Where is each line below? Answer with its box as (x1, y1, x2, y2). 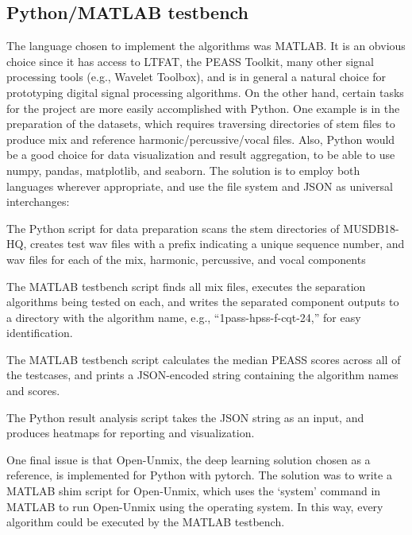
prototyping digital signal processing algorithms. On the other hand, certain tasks (6, 83, 404, 100)
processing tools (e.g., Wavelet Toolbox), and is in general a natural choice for (6, 68, 387, 85)
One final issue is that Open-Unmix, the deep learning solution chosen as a (6, 451, 371, 467)
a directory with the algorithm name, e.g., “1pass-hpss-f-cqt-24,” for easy (6, 308, 361, 325)
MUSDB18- (343, 219, 399, 236)
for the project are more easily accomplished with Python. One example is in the (6, 99, 400, 116)
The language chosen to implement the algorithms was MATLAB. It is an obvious (6, 37, 406, 54)
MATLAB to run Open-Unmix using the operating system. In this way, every (6, 498, 383, 514)
